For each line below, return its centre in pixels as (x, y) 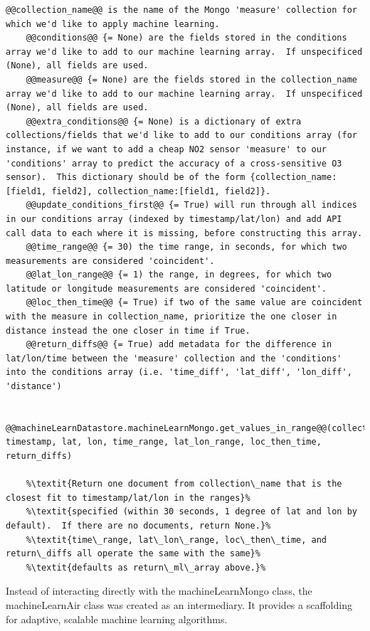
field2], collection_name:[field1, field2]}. (161, 191)
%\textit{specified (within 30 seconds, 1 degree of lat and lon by (191, 512)
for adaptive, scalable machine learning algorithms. (117, 619)
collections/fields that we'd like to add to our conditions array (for (181, 136)
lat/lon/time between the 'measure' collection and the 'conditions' (174, 358)
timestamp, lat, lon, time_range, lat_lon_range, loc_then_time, (164, 442)
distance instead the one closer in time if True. (128, 330)
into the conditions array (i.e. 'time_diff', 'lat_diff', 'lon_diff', (179, 372)
